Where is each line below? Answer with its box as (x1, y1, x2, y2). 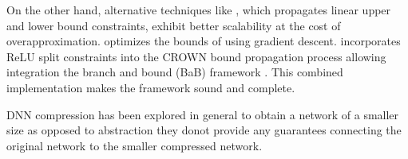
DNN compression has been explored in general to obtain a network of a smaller (6, 106, 399, 122)
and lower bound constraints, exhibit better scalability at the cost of (6, 17, 341, 33)
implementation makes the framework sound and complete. (6, 79, 295, 95)
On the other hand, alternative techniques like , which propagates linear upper (6, 2, 391, 17)
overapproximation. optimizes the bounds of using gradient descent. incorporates (6, 33, 401, 49)
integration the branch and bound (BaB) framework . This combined (6, 64, 343, 80)
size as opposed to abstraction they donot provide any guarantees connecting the (6, 122, 402, 138)
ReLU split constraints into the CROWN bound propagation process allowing (6, 48, 386, 64)
